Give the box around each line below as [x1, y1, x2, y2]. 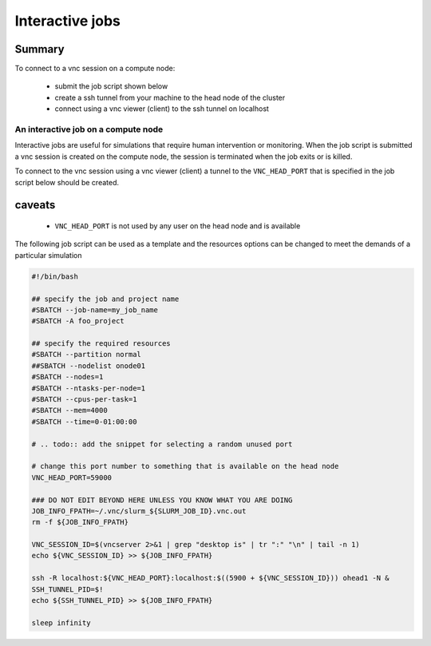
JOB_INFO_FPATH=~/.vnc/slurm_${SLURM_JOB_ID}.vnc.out [31, 506, 247, 515]
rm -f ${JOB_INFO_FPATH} [31, 517, 129, 527]
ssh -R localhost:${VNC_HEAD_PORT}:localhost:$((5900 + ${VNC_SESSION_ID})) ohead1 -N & [31, 573, 390, 583]
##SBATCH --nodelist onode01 [31, 361, 146, 371]
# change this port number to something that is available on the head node [31, 462, 339, 471]
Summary [14, 42, 65, 56]
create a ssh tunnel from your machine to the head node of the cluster [54, 93, 286, 102]
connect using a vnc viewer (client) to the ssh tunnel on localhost [54, 104, 269, 113]
